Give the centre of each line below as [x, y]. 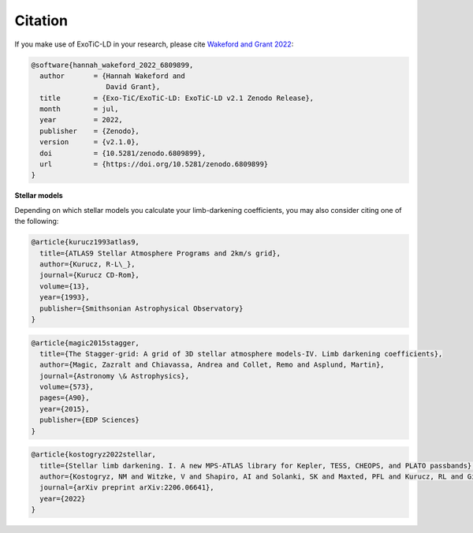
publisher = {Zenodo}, [89, 131]
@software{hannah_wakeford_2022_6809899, [112, 65]
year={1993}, [65, 297]
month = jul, [79, 109]
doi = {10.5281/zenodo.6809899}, [123, 153]
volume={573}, [67, 387]
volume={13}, [65, 286]
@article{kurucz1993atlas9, [85, 242]
